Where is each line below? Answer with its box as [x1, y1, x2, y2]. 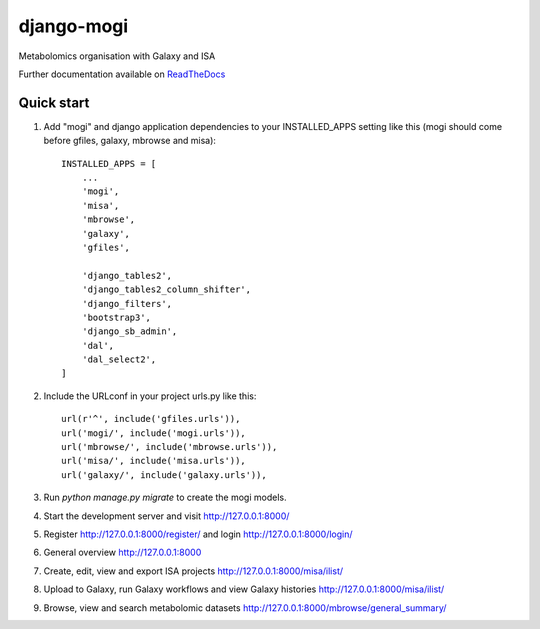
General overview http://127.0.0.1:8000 [43, 546, 202, 559]
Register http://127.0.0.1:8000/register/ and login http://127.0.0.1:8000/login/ [43, 528, 354, 540]
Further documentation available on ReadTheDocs [18, 68, 226, 80]
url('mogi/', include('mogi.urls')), [61, 427, 247, 439]
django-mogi [18, 15, 129, 37]
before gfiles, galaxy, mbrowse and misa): [43, 135, 217, 147]
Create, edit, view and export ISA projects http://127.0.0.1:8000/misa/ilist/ [43, 565, 344, 577]
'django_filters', [81, 298, 173, 309]
